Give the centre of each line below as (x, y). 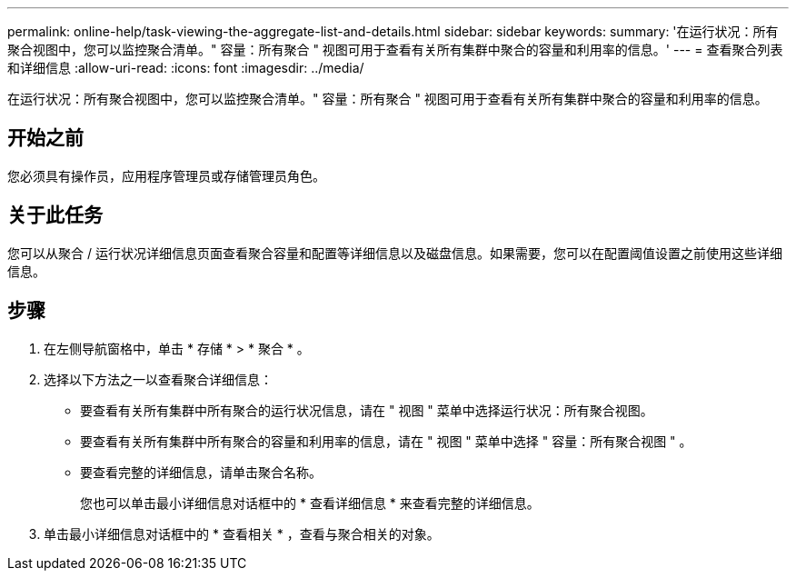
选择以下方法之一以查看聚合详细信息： (158, 379)
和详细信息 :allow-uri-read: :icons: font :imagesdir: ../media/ (186, 68)
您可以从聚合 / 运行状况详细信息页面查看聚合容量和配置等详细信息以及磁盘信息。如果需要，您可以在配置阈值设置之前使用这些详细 (395, 253)
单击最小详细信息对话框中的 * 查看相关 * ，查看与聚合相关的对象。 (242, 533)
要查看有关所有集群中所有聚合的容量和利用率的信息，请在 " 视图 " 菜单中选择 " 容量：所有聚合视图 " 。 (386, 441)
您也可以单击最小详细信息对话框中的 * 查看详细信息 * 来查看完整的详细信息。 (310, 503)
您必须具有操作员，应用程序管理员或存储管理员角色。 (166, 175)
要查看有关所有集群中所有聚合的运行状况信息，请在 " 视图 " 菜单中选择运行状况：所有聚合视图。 (367, 410)
